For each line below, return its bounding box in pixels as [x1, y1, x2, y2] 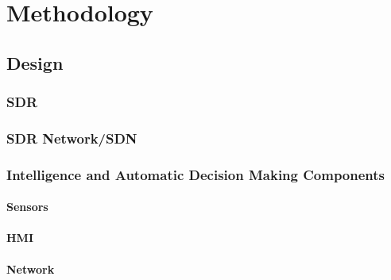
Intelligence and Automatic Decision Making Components [6, 164, 385, 184]
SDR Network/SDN [6, 128, 137, 148]
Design [6, 50, 64, 75]
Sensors [6, 198, 48, 215]
